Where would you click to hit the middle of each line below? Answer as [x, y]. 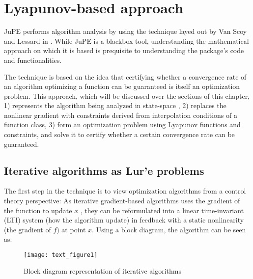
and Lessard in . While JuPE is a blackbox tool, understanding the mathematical [126, 41]
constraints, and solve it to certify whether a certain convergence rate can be [119, 134]
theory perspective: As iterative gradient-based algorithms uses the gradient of [122, 201]
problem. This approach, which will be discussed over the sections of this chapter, [127, 96]
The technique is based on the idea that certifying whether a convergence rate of [125, 76]
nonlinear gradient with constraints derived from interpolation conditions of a [121, 115]
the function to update [38, 210]
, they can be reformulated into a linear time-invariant [162, 210]
